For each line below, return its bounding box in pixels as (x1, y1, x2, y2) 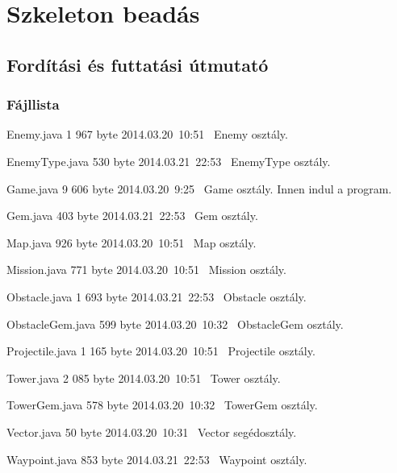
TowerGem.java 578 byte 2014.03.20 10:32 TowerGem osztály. (6, 396, 318, 413)
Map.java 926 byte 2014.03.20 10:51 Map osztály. (6, 234, 257, 251)
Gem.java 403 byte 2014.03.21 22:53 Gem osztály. (6, 207, 258, 224)
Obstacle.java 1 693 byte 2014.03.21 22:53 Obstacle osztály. (6, 288, 307, 305)
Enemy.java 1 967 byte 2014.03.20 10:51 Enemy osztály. (6, 126, 288, 143)
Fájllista (6, 94, 60, 114)
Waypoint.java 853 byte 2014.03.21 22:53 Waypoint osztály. (6, 450, 307, 467)
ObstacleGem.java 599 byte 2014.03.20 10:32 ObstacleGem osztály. (6, 315, 344, 332)
